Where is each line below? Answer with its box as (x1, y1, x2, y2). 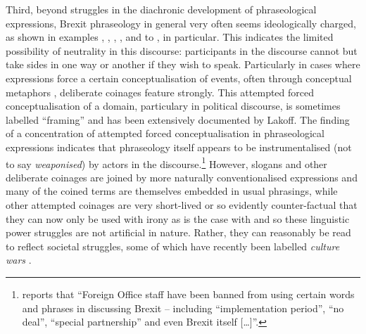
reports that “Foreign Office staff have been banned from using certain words (22, 286, 355, 301)
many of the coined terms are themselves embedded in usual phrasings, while (6, 184, 338, 198)
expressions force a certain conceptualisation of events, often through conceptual (6, 70, 352, 85)
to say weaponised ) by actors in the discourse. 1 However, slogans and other (6, 154, 327, 171)
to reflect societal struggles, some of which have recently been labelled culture (6, 238, 340, 253)
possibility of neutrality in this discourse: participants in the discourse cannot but (6, 43, 358, 58)
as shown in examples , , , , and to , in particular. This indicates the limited (6, 30, 334, 44)
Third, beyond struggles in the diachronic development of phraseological (6, 2, 317, 16)
